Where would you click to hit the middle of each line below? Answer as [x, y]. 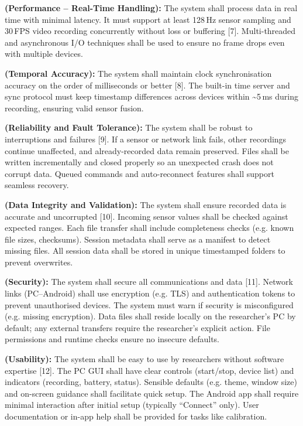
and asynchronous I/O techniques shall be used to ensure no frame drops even [145, 42]
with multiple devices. [44, 54]
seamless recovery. [37, 185]
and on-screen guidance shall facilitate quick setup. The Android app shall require [152, 393]
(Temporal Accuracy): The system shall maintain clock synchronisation [138, 73]
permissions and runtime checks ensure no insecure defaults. [112, 339]
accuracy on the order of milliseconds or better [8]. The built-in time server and [147, 85]
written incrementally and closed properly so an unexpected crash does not [139, 162]
